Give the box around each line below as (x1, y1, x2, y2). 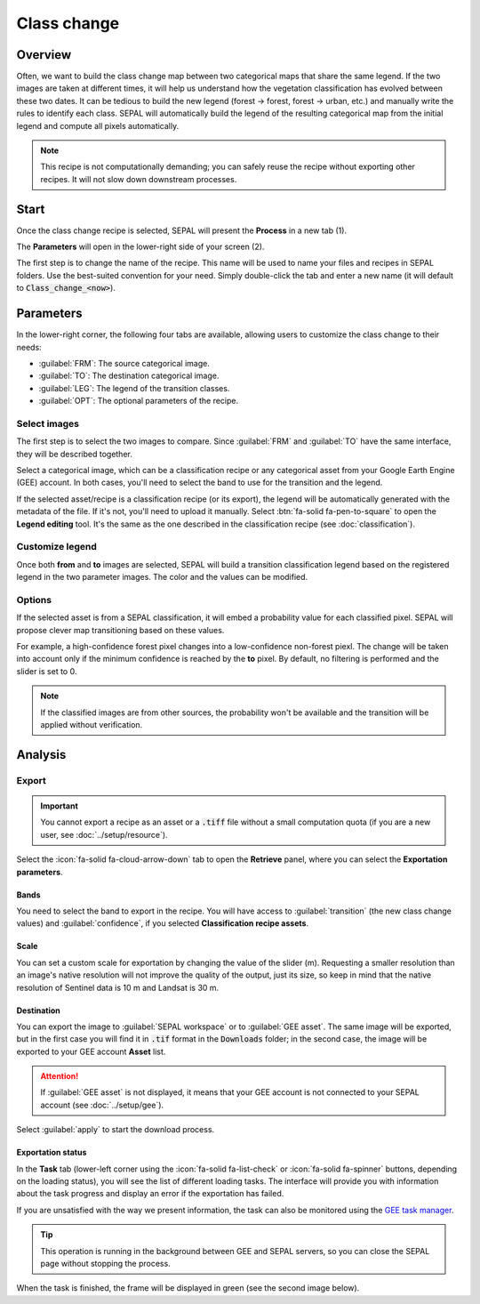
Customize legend (16, 541, 98, 553)
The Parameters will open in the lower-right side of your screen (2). (16, 241, 265, 253)
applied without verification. (40, 720, 143, 730)
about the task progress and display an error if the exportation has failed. (16, 1188, 284, 1199)
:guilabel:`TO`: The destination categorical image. (38, 370, 220, 382)
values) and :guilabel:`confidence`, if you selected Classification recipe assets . (16, 918, 309, 929)
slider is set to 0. (16, 665, 77, 676)
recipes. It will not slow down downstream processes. (40, 173, 237, 184)
